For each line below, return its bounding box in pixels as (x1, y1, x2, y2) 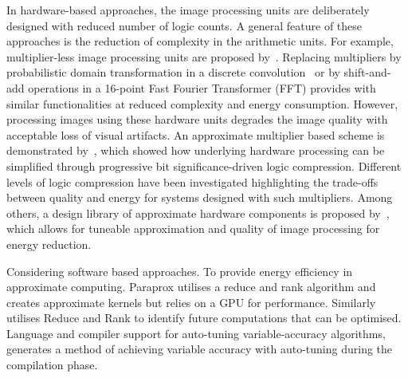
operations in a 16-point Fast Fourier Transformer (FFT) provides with (28, 79, 376, 96)
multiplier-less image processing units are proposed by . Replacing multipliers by (6, 48, 402, 65)
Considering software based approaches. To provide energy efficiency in (6, 262, 353, 279)
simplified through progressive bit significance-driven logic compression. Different (6, 157, 402, 174)
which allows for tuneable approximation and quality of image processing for (6, 220, 380, 237)
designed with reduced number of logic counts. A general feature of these (6, 17, 363, 33)
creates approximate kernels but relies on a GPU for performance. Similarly (6, 293, 376, 310)
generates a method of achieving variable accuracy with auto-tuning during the (6, 341, 393, 357)
